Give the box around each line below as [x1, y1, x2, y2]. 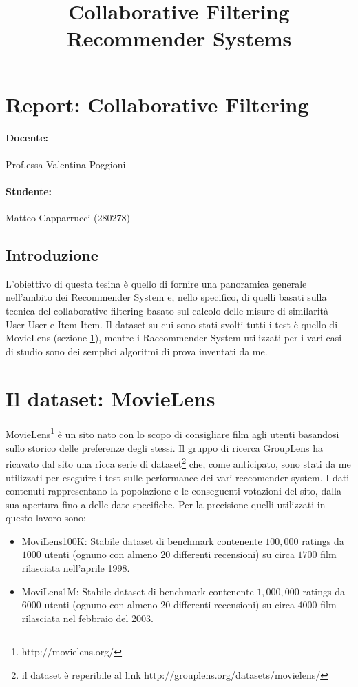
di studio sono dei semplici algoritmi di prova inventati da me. [6, 343, 268, 358]
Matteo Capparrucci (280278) [6, 210, 130, 224]
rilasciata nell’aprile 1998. [21, 561, 130, 575]
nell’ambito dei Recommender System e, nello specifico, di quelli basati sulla [6, 290, 327, 304]
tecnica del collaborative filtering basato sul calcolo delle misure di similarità [6, 303, 329, 317]
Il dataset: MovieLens [6, 384, 215, 412]
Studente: [6, 183, 52, 198]
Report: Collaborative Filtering [6, 90, 309, 118]
